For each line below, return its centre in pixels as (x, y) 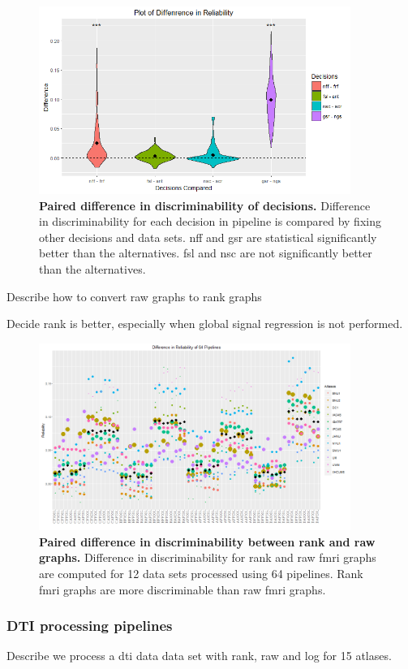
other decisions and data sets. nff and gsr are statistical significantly (208, 237)
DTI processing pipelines (90, 626)
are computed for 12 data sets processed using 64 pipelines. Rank (201, 573)
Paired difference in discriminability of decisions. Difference (205, 205)
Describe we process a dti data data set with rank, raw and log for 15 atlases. (199, 656)
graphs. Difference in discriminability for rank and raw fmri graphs (208, 557)
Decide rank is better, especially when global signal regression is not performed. (205, 324)
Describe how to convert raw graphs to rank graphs (134, 296)
